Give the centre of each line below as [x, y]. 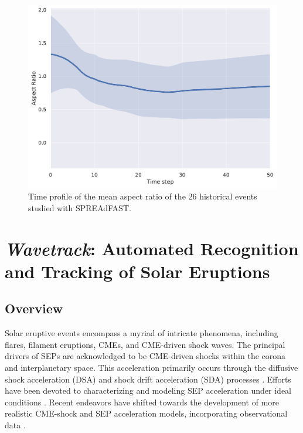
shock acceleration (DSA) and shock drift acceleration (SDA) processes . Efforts [148, 379]
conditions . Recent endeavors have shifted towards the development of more [142, 402]
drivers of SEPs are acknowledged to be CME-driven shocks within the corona [145, 356]
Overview [34, 308]
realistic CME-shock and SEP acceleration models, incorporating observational [146, 413]
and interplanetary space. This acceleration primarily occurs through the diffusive [151, 367]
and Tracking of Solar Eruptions [137, 271]
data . [15, 424]
